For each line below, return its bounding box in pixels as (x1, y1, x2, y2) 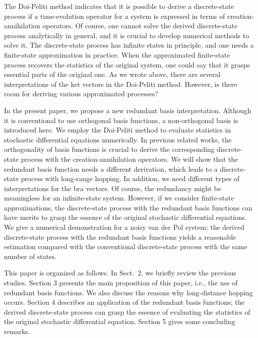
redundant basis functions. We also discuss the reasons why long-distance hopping (4, 287, 253, 297)
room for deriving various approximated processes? (4, 88, 158, 99)
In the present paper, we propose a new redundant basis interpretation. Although (4, 105, 252, 115)
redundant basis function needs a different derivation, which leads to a (4, 163, 218, 174)
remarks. (4, 326, 30, 336)
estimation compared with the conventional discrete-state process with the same (4, 241, 248, 252)
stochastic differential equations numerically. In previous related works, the (4, 134, 232, 144)
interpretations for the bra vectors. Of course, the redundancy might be (4, 183, 221, 193)
